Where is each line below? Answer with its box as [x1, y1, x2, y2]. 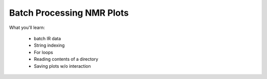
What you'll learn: [9, 25, 45, 30]
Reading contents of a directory [34, 56, 98, 62]
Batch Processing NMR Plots [9, 7, 129, 18]
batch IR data [34, 35, 61, 41]
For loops [34, 49, 53, 55]
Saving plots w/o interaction [34, 63, 91, 69]
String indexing [34, 42, 65, 49]
